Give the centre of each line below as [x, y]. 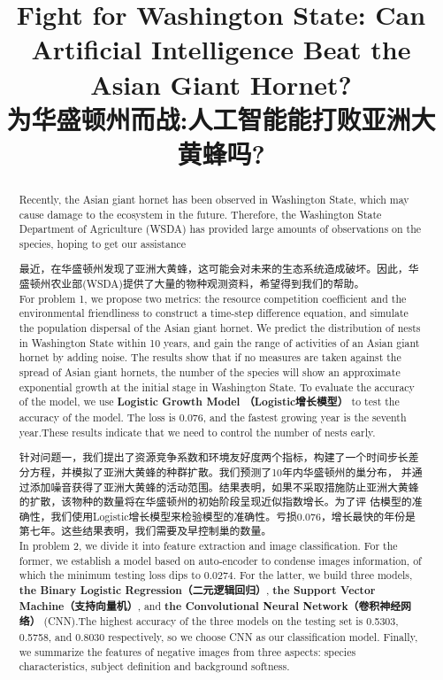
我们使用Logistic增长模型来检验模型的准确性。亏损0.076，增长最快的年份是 [233, 516]
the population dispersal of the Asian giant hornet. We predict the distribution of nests [220, 328]
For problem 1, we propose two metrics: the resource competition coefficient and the [213, 298]
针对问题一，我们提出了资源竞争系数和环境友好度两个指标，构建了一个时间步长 [214, 457]
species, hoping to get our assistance [103, 243]
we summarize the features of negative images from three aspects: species [187, 651]
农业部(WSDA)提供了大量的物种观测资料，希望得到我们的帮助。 [208, 284]
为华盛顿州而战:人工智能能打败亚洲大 [221, 118]
